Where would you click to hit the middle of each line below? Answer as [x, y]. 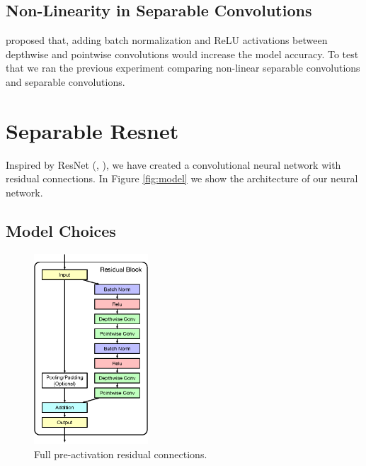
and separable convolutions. [65, 81]
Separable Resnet [92, 130]
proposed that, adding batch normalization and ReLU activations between [167, 40]
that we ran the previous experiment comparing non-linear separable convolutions [183, 68]
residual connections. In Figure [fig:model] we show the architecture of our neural [182, 178]
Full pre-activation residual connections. [121, 454]
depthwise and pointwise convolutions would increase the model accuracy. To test [182, 54]
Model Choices [61, 230]
